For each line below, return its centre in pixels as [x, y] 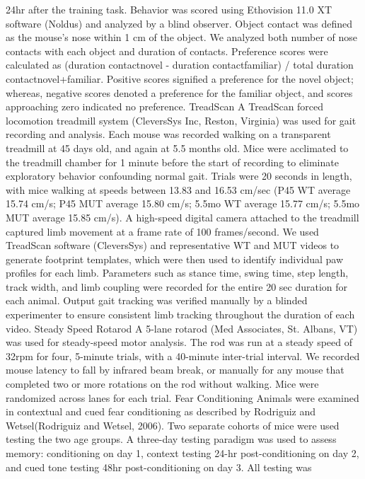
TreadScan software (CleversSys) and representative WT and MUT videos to [173, 245]
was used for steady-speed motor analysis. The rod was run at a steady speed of [179, 342]
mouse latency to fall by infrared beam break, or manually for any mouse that [175, 370]
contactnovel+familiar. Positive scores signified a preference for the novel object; [180, 78]
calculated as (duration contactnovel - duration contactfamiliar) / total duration [180, 65]
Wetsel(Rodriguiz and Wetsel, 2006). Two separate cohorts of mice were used [173, 425]
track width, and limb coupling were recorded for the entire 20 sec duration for [177, 286]
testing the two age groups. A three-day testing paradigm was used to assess [171, 439]
